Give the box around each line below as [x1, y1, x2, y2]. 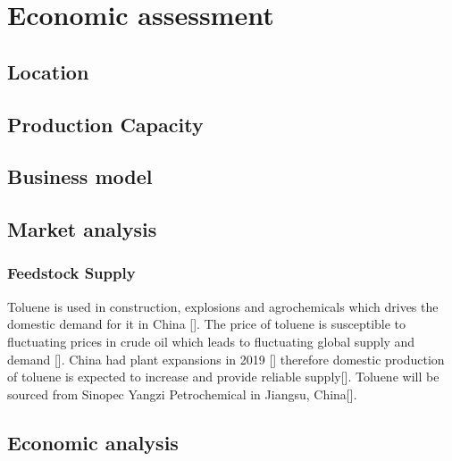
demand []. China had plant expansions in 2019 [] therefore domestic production [7, 349, 445, 368]
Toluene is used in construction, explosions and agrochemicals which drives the [7, 297, 439, 315]
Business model [7, 163, 153, 190]
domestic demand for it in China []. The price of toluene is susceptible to [7, 314, 406, 333]
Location [7, 57, 89, 85]
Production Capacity [7, 110, 204, 138]
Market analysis [7, 215, 157, 243]
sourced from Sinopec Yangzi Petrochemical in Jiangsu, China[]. [7, 384, 357, 403]
